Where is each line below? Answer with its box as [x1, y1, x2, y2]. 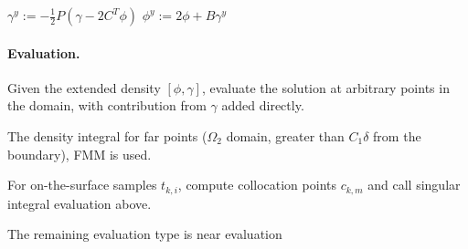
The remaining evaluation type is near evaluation [7, 224, 282, 244]
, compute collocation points [177, 175, 336, 194]
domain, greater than [226, 126, 345, 145]
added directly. [221, 96, 304, 115]
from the [373, 126, 421, 145]
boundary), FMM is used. [7, 144, 152, 163]
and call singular [367, 175, 461, 194]
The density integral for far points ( [7, 126, 207, 145]
